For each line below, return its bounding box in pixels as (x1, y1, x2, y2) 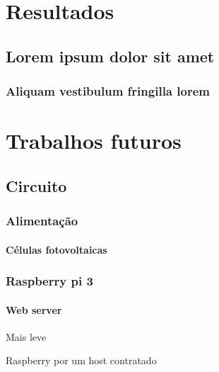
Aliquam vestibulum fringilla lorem (6, 82, 210, 100)
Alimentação (6, 212, 78, 230)
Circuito (6, 174, 67, 196)
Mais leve (6, 329, 47, 344)
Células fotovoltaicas (6, 242, 107, 257)
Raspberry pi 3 (6, 272, 93, 290)
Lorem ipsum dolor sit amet (6, 45, 215, 67)
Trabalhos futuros (6, 126, 182, 155)
